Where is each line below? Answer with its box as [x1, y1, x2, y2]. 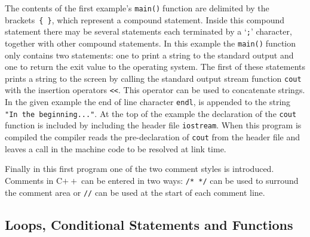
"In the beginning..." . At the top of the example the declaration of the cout [5, 107, 297, 119]
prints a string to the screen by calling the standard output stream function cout [5, 72, 302, 84]
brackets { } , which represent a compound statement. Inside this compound [5, 13, 285, 26]
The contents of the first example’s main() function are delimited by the [5, 2, 269, 14]
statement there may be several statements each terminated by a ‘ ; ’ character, [5, 25, 292, 38]
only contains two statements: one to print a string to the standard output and [5, 48, 294, 61]
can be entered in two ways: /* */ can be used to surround [81, 174, 299, 186]
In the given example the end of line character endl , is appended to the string [5, 96, 291, 108]
